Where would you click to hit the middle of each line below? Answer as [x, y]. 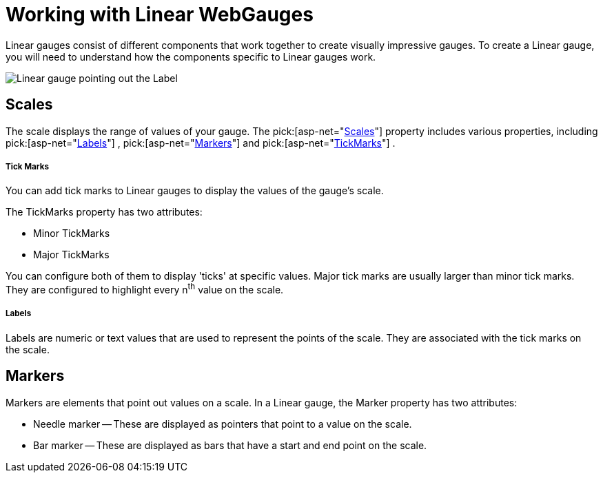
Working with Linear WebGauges [160, 14]
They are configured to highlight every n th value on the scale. [145, 289]
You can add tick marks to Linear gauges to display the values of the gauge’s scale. [195, 191]
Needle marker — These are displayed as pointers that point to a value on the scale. [223, 424]
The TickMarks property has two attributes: [104, 212]
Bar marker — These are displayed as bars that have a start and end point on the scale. [230, 445]
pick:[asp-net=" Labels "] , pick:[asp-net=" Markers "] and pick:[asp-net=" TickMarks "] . [201, 143]
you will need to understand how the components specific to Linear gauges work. [191, 56]
